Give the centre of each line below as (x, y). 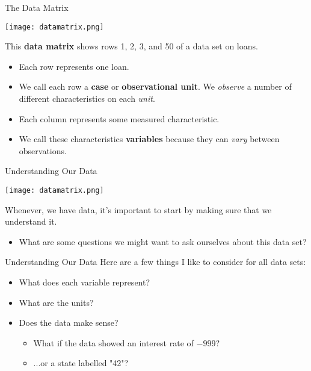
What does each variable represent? (85, 282)
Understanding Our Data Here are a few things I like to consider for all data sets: (155, 262)
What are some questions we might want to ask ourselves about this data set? (163, 241)
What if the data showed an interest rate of (113, 342)
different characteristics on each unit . (87, 98)
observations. (43, 150)
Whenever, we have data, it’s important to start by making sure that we (138, 209)
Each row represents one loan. (74, 66)
